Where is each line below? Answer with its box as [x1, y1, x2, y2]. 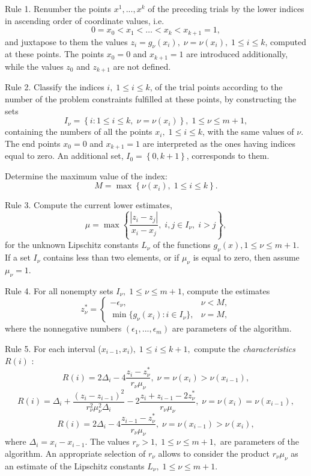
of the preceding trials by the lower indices [148, 2, 304, 14]
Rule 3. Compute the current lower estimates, [5, 199, 172, 211]
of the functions [153, 238, 211, 251]
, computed [265, 35, 306, 48]
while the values [5, 60, 64, 72]
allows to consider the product [158, 447, 270, 459]
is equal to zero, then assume [193, 251, 300, 264]
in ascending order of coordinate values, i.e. [5, 14, 165, 26]
